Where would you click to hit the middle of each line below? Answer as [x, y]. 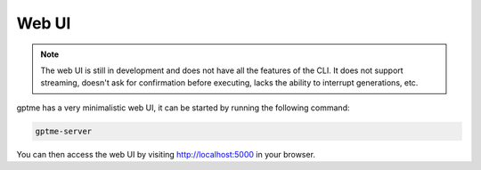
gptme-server [64, 131]
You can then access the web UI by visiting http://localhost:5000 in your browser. [166, 154]
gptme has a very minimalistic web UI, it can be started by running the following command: [183, 108]
